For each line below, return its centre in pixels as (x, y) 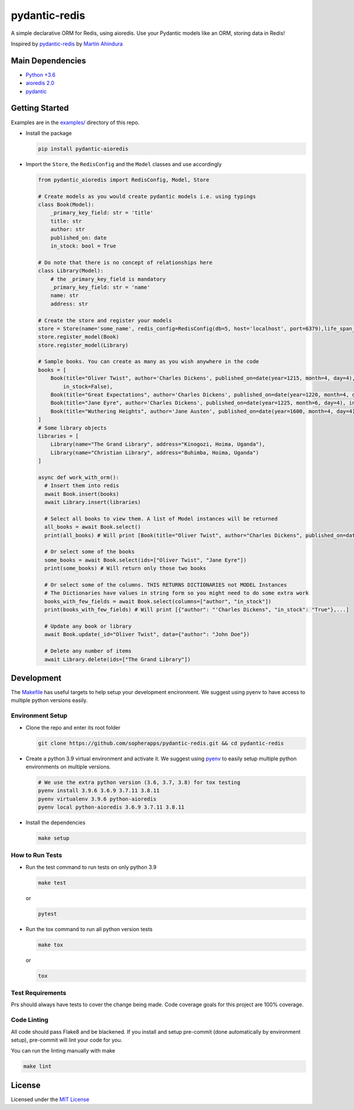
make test (52, 883)
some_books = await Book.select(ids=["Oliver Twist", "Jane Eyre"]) (146, 560)
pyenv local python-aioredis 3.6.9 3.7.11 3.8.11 (111, 807)
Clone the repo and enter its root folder (73, 727)
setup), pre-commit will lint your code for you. (67, 1040)
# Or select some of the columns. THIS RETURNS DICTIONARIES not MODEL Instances (166, 585)
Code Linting (29, 1020)
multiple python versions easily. (49, 701)
